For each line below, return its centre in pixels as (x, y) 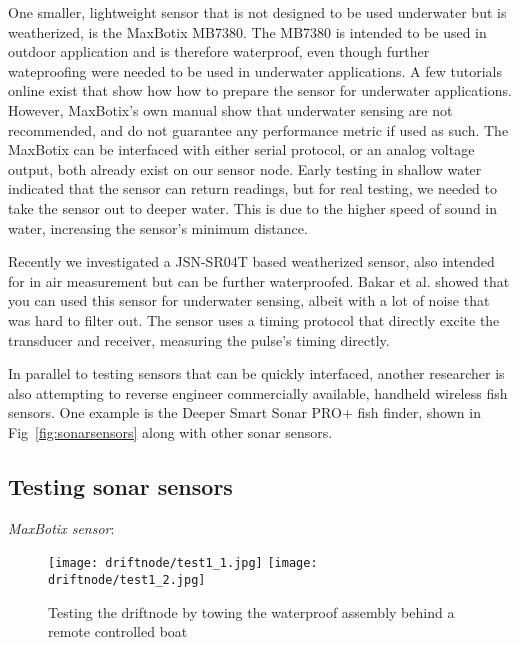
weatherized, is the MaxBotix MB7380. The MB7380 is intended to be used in (247, 31)
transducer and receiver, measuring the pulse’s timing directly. (199, 339)
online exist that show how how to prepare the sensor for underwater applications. (260, 90)
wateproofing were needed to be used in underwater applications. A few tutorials (255, 70)
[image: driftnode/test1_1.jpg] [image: (183, 563)
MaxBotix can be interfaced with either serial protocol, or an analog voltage (241, 149)
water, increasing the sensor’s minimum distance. (158, 227)
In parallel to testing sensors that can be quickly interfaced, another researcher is (256, 373)
